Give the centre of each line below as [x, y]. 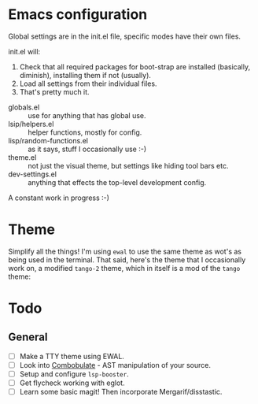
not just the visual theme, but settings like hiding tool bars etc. [128, 165]
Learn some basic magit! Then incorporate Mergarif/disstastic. [121, 392]
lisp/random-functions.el [48, 140]
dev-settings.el [33, 174]
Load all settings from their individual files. [88, 83]
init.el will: [24, 51]
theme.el [22, 157]
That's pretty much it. [54, 91]
